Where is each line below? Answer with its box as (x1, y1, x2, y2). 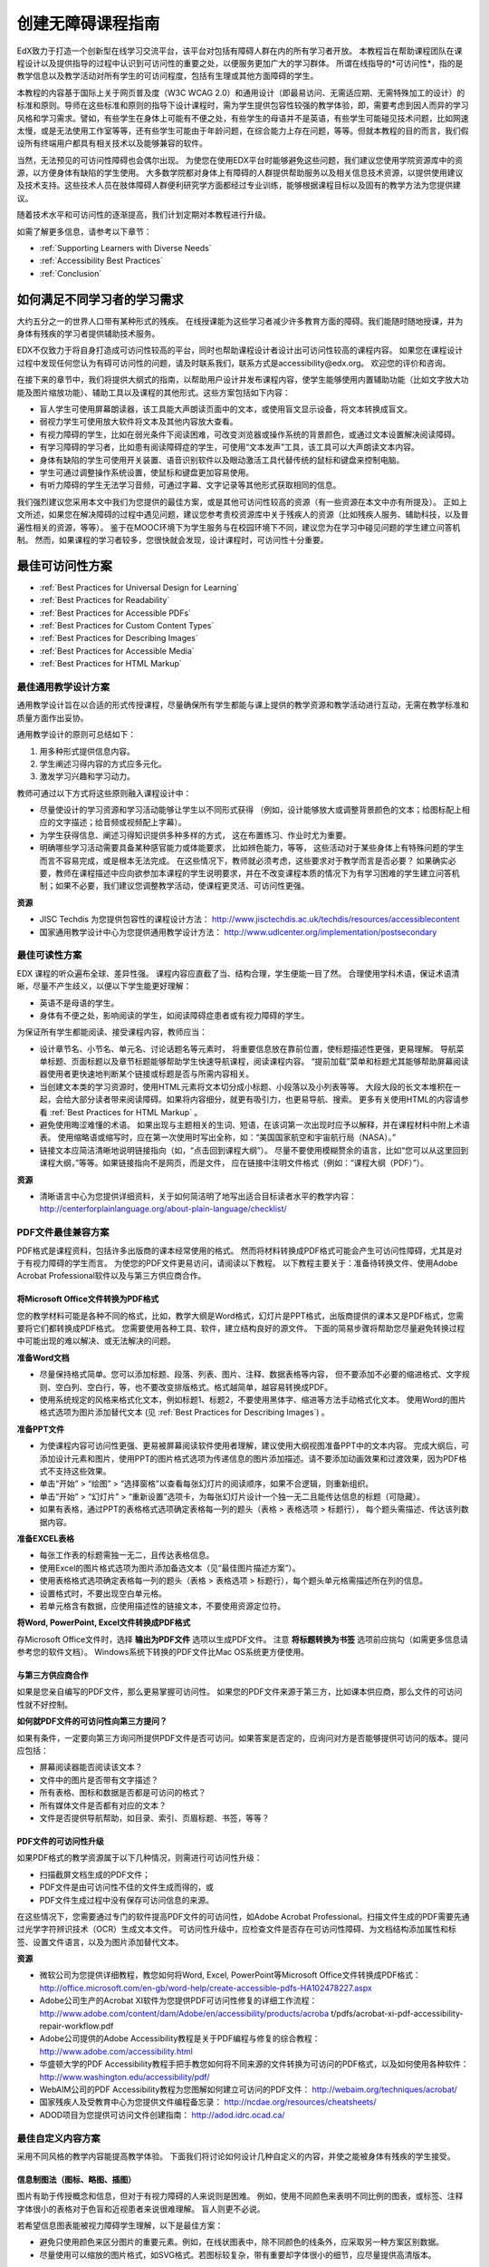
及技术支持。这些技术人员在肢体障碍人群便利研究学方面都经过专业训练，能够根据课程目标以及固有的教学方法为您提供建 (16, 180, 461, 190)
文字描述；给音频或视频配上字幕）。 (54, 817, 187, 828)
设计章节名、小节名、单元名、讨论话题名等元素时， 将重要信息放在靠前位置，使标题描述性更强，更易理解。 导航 (39, 1043, 456, 1054)
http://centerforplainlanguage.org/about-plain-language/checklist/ (39, 1203, 287, 1214)
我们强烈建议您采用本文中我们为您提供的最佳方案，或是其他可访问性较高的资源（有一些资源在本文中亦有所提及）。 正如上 (16, 496, 467, 507)
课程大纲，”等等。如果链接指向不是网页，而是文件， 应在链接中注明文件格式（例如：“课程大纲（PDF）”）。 (39, 1157, 429, 1169)
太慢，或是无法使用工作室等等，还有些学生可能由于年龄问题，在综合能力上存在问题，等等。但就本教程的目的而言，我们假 (16, 125, 469, 136)
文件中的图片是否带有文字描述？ (39, 1774, 158, 1785)
